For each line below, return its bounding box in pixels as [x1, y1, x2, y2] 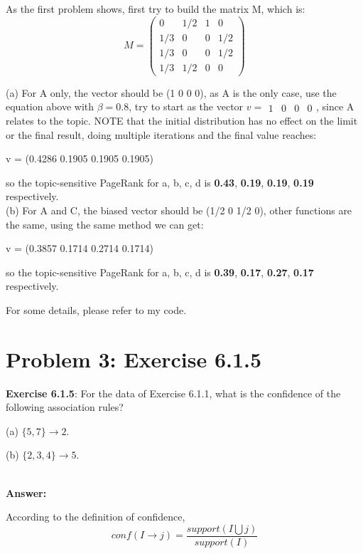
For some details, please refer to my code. [6, 302, 187, 317]
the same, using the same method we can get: [6, 216, 204, 231]
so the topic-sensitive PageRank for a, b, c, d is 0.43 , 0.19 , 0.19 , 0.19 [6, 174, 314, 189]
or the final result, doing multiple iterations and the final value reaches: [6, 127, 317, 142]
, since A [315, 99, 354, 114]
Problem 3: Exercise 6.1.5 [6, 344, 262, 373]
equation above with [6, 99, 94, 114]
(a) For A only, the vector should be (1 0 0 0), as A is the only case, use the [6, 85, 337, 100]
